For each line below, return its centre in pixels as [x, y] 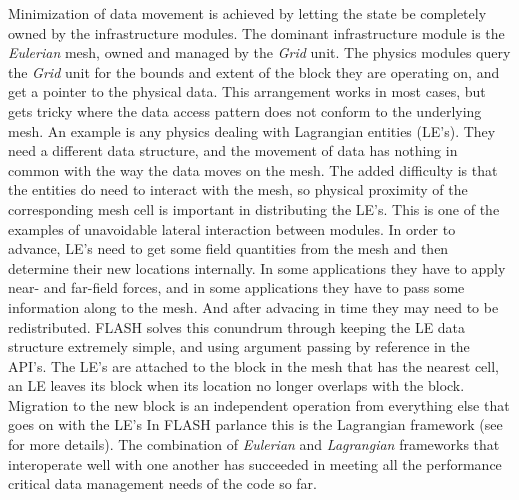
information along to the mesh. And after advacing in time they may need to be [253, 306]
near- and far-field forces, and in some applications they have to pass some [236, 287]
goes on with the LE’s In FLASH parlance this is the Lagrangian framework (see [255, 424]
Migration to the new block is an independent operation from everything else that [259, 404]
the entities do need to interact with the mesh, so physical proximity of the [238, 189]
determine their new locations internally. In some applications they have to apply [257, 267]
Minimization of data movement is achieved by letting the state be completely [247, 13]
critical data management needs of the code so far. [162, 483]
